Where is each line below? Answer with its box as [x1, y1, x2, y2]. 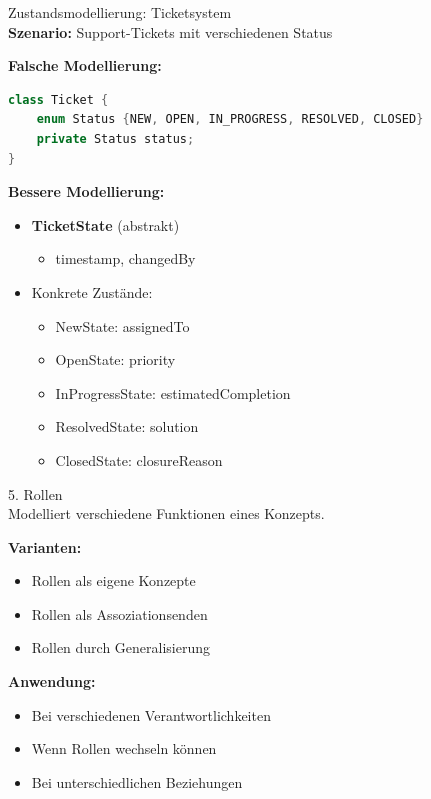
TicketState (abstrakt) [31, 214, 180, 235]
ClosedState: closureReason [55, 449, 223, 470]
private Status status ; [36, 131, 195, 146]
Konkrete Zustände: [31, 281, 153, 302]
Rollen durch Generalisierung [31, 637, 211, 658]
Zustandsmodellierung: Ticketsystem [8, 2, 232, 22]
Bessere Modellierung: [8, 181, 165, 202]
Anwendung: [8, 671, 96, 692]
